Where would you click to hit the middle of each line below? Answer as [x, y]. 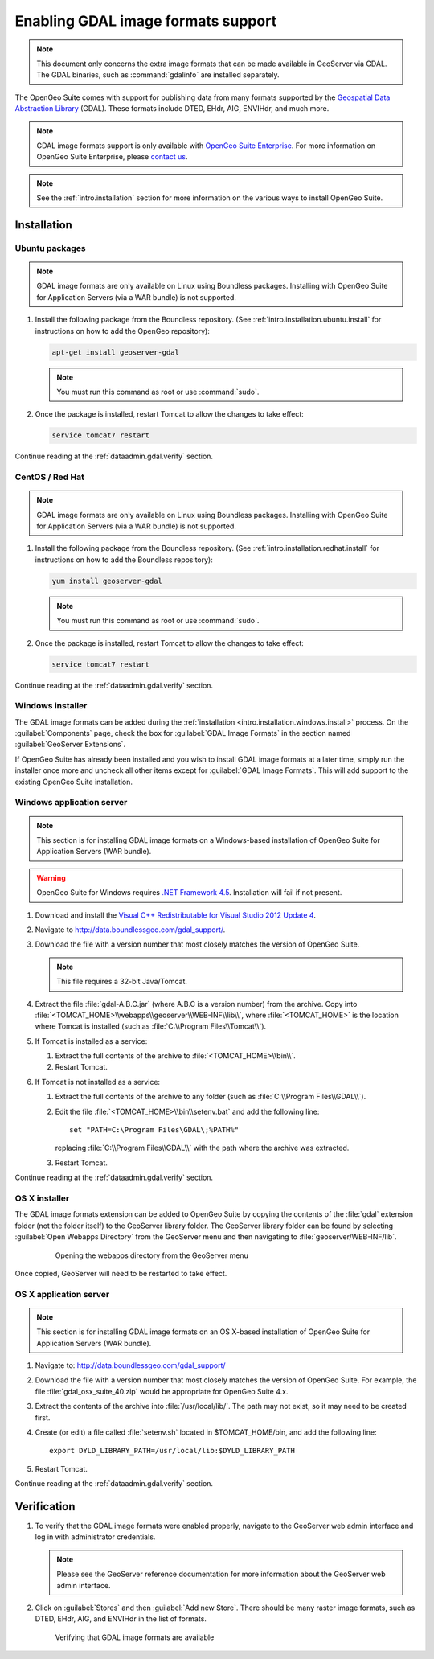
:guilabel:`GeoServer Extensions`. [70, 745]
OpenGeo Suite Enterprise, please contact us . [112, 157]
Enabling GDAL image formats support [146, 21]
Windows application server [71, 803]
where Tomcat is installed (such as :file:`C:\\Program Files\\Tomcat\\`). [151, 1026]
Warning [51, 877]
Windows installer [51, 706]
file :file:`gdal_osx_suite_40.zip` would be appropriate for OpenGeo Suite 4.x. [162, 1391]
